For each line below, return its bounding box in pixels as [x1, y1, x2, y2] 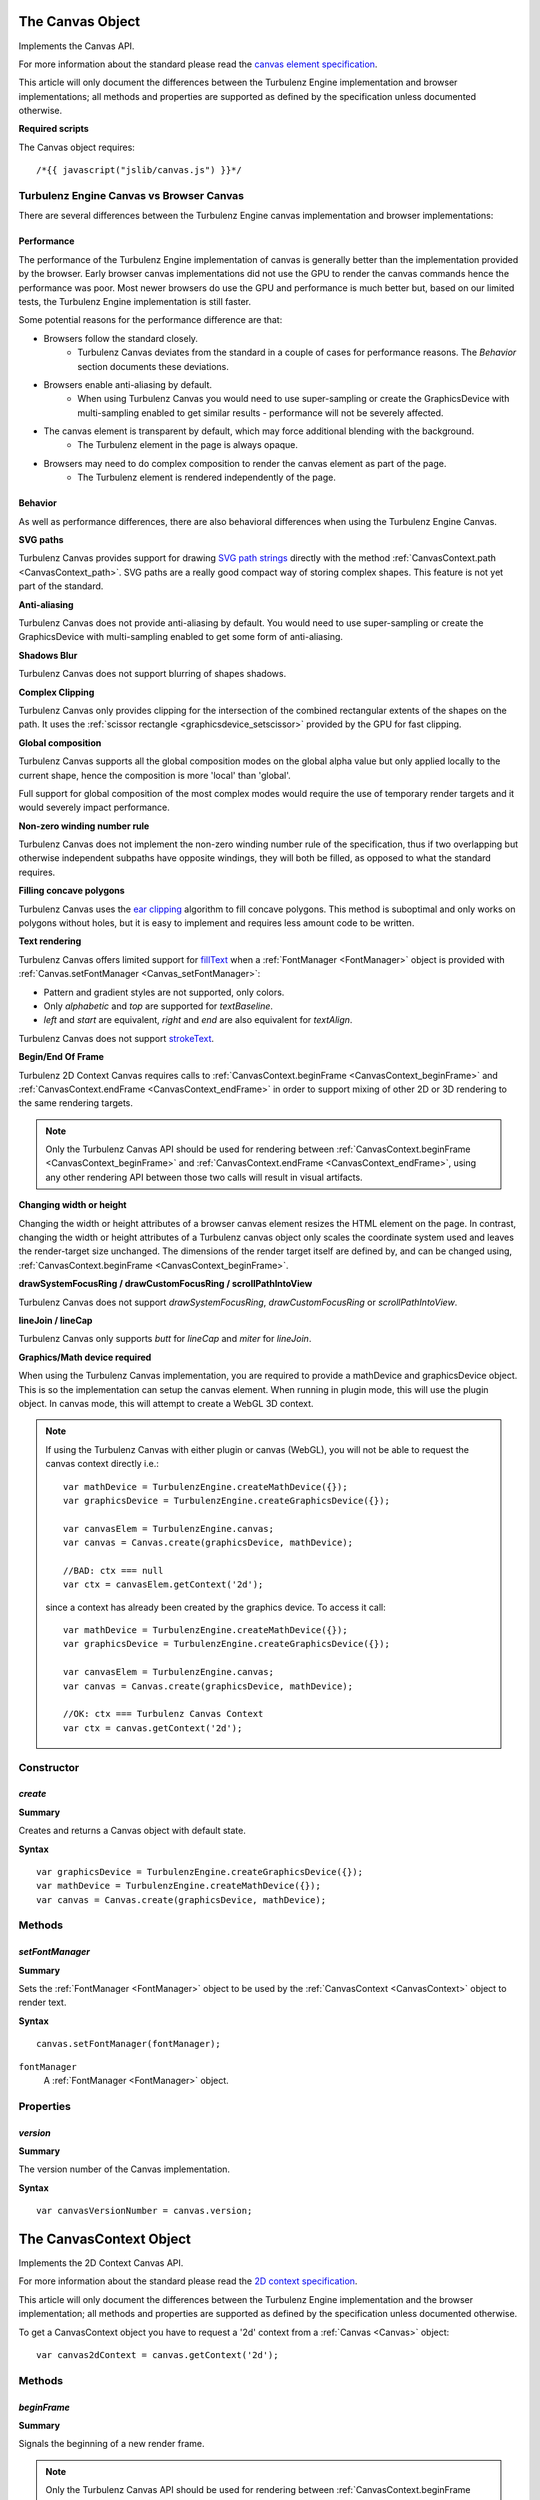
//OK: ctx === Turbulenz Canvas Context [63, 1708, 264, 1720]
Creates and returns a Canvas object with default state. [18, 1825, 247, 1837]
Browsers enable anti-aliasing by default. [43, 378, 213, 390]
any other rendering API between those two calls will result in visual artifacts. [45, 1171, 364, 1183]
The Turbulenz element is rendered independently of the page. [77, 471, 337, 484]
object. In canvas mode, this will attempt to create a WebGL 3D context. [18, 1397, 314, 1409]
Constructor [18, 1760, 80, 1774]
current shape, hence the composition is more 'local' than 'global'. [18, 769, 292, 781]
